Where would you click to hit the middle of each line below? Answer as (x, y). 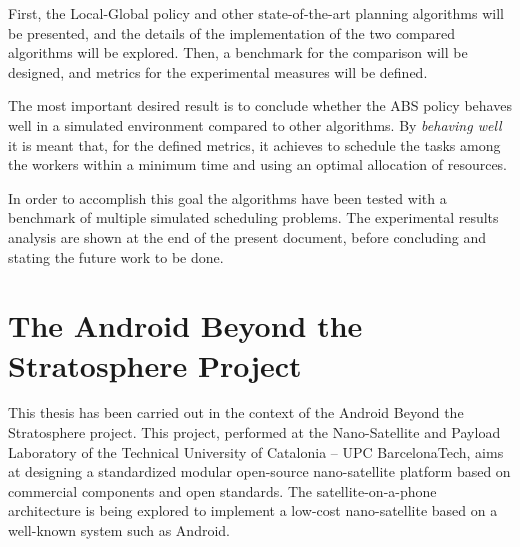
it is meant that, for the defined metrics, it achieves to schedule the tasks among (254, 144)
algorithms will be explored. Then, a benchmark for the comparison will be (238, 52)
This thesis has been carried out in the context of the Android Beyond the (236, 412)
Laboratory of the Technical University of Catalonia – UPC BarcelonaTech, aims (256, 451)
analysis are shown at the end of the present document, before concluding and (247, 236)
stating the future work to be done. (116, 256)
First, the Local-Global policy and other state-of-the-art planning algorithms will (256, 13)
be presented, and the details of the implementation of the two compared (232, 32)
